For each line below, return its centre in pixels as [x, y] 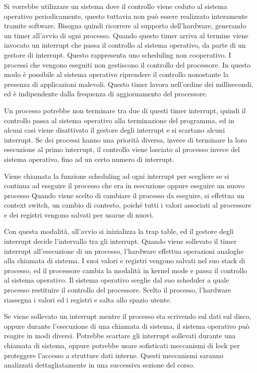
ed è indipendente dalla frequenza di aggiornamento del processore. [106, 94]
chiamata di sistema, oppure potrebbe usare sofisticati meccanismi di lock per [122, 345]
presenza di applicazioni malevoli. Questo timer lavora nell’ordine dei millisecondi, [129, 84]
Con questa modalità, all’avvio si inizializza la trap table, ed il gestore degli [119, 231]
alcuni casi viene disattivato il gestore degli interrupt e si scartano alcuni [115, 130]
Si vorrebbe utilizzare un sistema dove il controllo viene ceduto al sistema [116, 6]
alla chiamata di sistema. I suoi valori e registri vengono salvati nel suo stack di [125, 261]
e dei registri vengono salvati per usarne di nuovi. [79, 214]
